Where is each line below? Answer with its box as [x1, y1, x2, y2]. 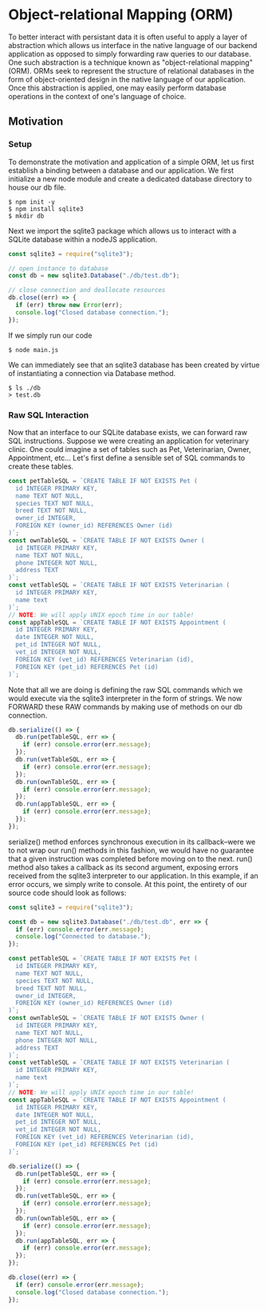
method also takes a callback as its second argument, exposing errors [8, 862, 239, 872]
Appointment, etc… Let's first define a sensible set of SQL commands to [8, 453, 246, 462]
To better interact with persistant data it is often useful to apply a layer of [8, 32, 247, 42]
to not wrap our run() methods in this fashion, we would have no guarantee [8, 845, 254, 855]
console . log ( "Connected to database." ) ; [15, 933, 152, 941]
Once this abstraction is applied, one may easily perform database [8, 82, 227, 93]
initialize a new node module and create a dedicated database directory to [8, 174, 253, 183]
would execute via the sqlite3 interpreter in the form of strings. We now [8, 693, 242, 703]
